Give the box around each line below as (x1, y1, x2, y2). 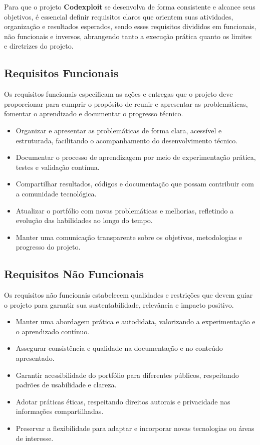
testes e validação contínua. (16, 161, 100, 172)
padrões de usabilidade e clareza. (16, 379, 117, 390)
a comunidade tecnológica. (16, 188, 97, 198)
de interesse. (16, 432, 54, 443)
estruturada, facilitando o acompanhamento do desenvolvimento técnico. (16, 135, 238, 145)
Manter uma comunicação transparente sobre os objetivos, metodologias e (16, 232, 242, 242)
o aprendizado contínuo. (16, 326, 90, 336)
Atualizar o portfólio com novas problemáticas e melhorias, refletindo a (16, 205, 234, 215)
